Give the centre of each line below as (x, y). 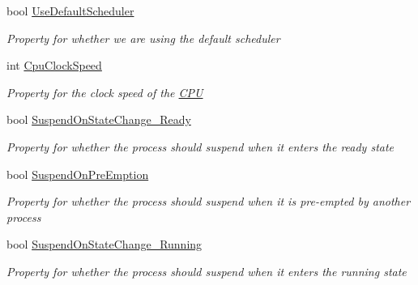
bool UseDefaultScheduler (70, 11)
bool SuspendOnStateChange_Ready (99, 119)
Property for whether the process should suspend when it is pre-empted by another (209, 201)
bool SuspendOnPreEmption (78, 174)
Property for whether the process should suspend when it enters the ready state (200, 146)
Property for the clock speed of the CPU (105, 92)
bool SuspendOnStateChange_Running (104, 244)
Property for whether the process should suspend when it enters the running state (207, 271)
